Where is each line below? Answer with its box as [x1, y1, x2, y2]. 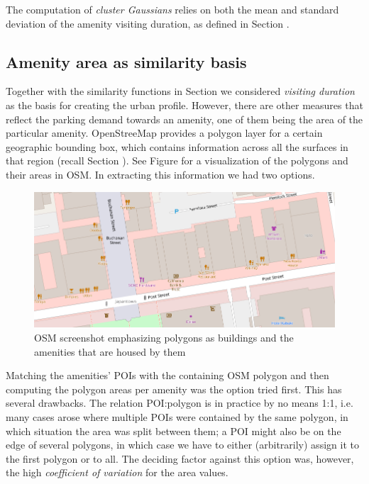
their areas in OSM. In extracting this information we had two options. [6, 167, 315, 181]
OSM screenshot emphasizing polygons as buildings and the [34, 330, 294, 344]
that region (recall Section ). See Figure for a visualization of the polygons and [6, 153, 348, 168]
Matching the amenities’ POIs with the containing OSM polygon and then [6, 368, 329, 383]
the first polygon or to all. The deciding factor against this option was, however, [6, 451, 354, 466]
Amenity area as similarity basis [6, 50, 247, 72]
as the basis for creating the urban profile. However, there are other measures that [6, 97, 363, 112]
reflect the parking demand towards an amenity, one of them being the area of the [6, 111, 363, 126]
